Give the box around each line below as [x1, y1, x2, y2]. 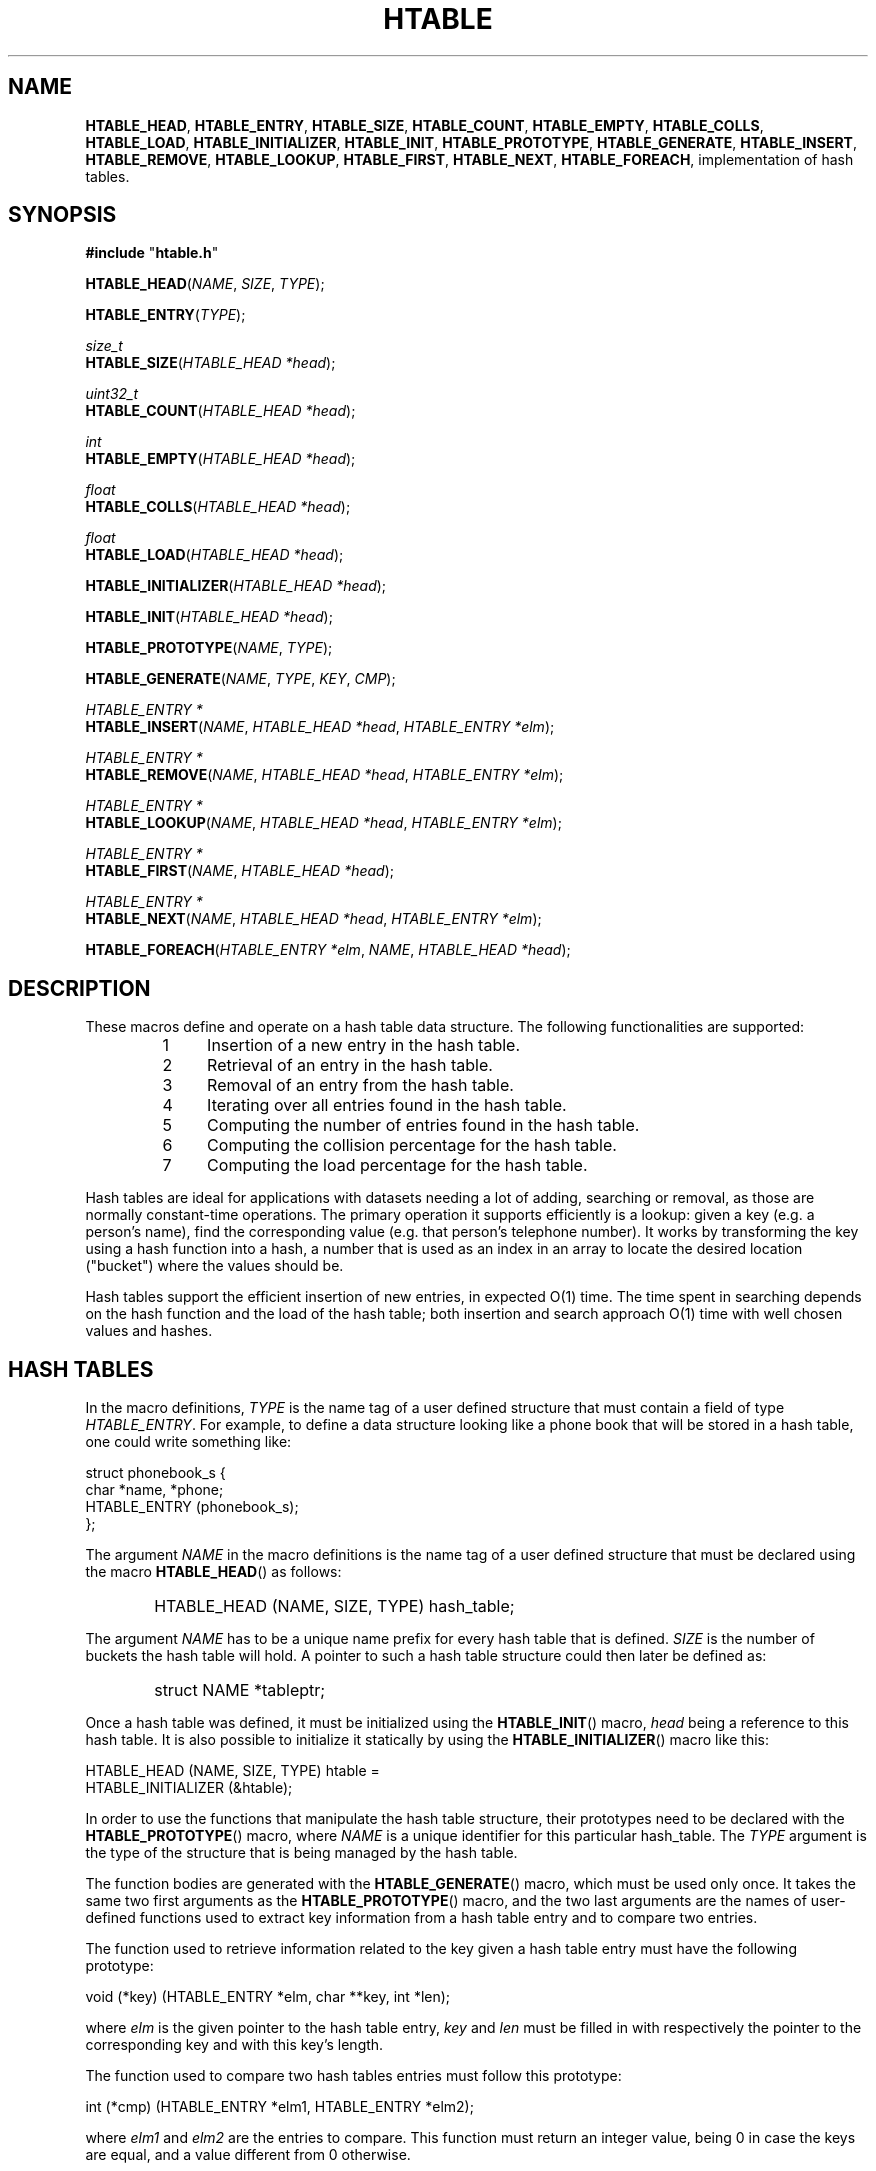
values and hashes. [85, 1322, 213, 1340]
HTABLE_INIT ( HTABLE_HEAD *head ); [85, 608, 333, 626]
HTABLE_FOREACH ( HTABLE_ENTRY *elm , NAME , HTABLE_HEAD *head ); [85, 941, 571, 959]
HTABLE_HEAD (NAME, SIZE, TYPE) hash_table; [154, 1596, 515, 1617]
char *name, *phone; [85, 1481, 224, 1499]
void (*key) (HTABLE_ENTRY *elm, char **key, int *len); [85, 1988, 451, 2006]
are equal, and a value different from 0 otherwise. [85, 2146, 411, 2164]
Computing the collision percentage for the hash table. [207, 1135, 617, 1156]
